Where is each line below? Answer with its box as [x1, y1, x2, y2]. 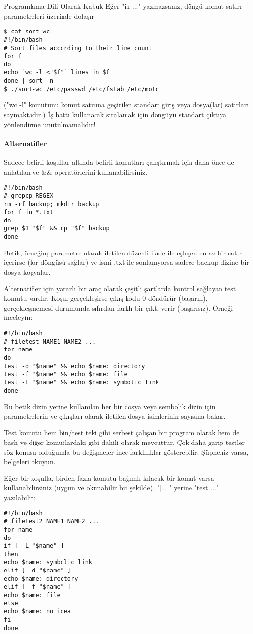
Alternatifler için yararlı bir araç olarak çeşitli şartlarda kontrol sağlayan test [4, 283, 236, 293]
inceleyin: [4, 312, 32, 322]
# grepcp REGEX [4, 192, 54, 199]
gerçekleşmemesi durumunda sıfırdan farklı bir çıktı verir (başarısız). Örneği [4, 302, 233, 313]
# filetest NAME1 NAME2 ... [4, 338, 96, 345]
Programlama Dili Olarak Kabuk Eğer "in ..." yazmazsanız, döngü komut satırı [4, 1, 242, 11]
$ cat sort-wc [4, 28, 50, 35]
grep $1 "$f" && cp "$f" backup [4, 225, 110, 232]
